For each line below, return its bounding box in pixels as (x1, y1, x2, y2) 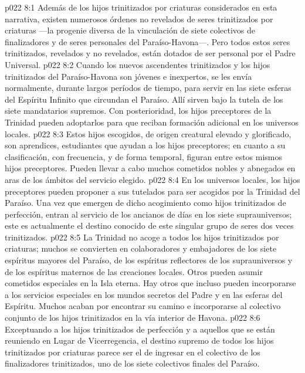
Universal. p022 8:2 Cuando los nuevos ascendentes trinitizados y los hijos (5, 58, 270, 70)
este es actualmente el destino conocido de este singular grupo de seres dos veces (5, 219, 294, 232)
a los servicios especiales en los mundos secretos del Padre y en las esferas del (5, 288, 283, 300)
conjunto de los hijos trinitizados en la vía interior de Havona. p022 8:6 (5, 311, 260, 324)
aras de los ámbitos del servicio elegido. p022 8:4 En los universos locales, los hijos (5, 173, 300, 185)
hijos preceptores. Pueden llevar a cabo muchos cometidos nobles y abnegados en (5, 162, 296, 174)
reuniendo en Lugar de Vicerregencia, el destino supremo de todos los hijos (5, 334, 274, 347)
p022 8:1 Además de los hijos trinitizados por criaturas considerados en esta (5, 1, 277, 13)
